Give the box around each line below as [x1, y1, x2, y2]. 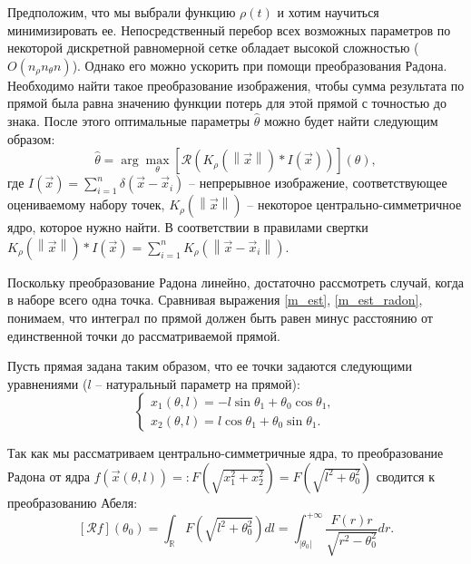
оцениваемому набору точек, [7, 195, 165, 214]
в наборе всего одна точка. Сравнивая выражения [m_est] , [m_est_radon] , [7, 290, 423, 309]
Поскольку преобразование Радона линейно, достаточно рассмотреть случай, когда [7, 272, 464, 291]
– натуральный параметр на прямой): [95, 374, 300, 393]
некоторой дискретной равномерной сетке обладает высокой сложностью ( [7, 38, 419, 57]
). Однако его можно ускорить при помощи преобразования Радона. [72, 55, 447, 74]
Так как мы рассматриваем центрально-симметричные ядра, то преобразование [7, 443, 444, 462]
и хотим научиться [277, 3, 379, 21]
